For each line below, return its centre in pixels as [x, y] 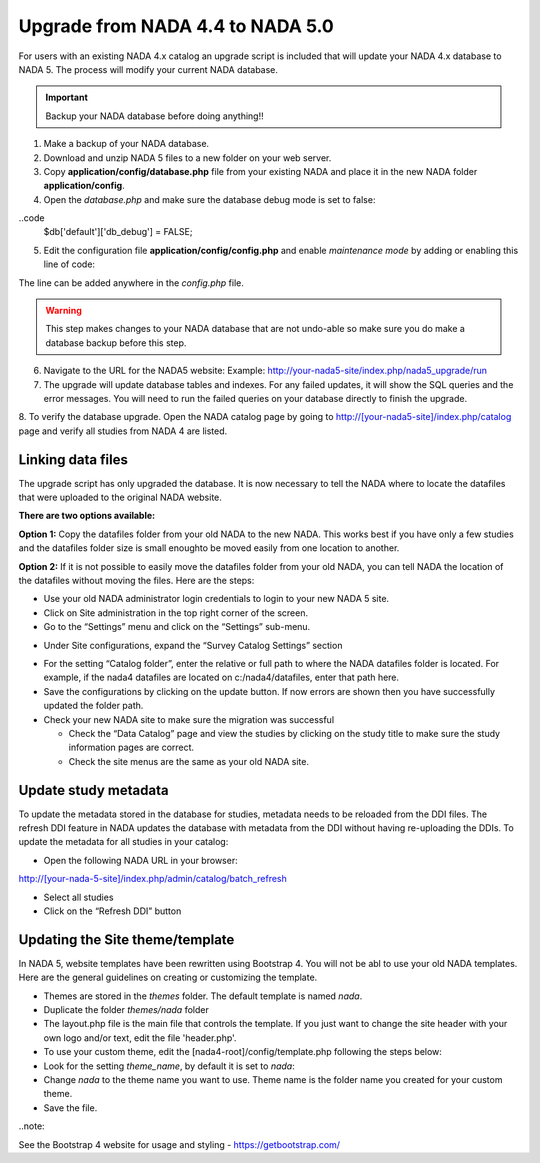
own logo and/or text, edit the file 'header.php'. [140, 1037]
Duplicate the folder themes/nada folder [126, 1010]
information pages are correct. [131, 747]
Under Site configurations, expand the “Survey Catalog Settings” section [193, 645]
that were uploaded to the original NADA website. [120, 497]
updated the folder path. [93, 706]
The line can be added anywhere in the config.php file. [131, 282]
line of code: [69, 264]
